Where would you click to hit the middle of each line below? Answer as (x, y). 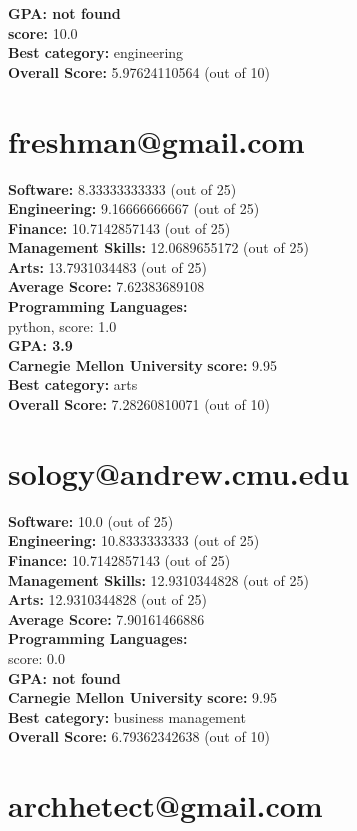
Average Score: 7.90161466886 (106, 618)
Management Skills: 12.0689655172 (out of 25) (158, 247)
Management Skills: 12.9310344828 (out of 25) (158, 579)
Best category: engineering (96, 52)
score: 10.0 (43, 32)
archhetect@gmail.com (165, 805)
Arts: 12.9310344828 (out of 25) (107, 599)
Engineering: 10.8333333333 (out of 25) (134, 540)
